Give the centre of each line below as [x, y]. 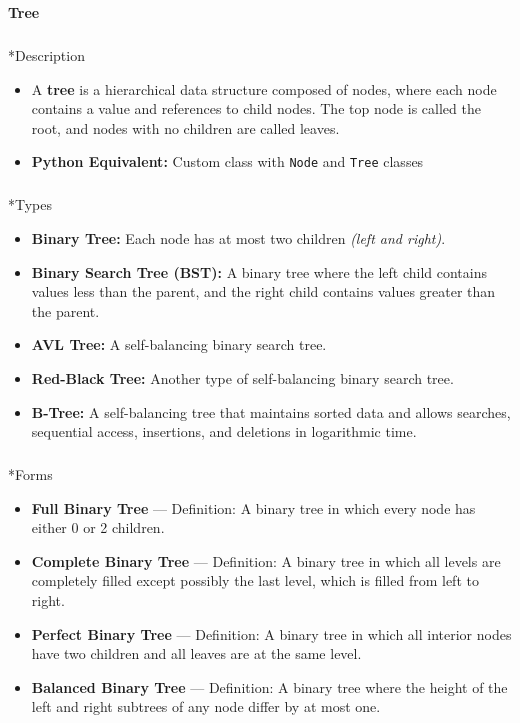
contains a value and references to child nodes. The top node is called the [256, 108]
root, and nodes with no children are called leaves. [185, 127]
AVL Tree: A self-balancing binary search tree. [179, 344]
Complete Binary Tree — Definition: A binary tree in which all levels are [266, 560]
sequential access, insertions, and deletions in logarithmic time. [224, 431]
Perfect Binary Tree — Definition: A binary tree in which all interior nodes [271, 633]
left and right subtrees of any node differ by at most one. [206, 706]
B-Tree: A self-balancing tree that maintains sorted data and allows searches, [271, 411]
